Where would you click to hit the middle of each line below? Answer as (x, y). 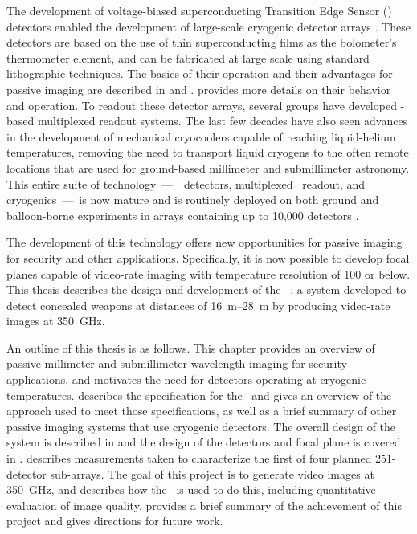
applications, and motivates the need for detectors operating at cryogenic (186, 379)
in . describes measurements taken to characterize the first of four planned (189, 458)
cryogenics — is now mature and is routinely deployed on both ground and (193, 200)
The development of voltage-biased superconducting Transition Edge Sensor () (199, 10)
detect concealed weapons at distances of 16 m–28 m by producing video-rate (198, 305)
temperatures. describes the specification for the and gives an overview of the (199, 395)
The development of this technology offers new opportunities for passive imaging (204, 242)
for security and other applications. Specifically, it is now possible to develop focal (208, 257)
